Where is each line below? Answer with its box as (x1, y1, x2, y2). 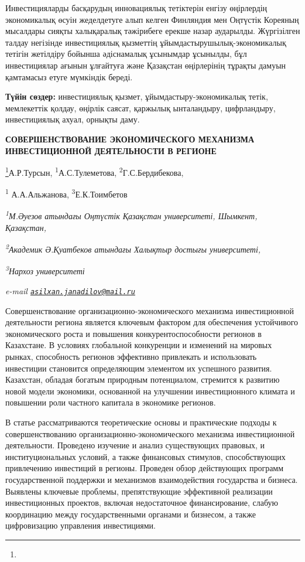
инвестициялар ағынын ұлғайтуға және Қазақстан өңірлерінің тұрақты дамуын (5, 59, 286, 71)
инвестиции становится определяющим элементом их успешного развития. (5, 362, 272, 374)
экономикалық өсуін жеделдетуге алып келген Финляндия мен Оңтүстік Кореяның (5, 13, 299, 25)
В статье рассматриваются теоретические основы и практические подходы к (5, 415, 277, 428)
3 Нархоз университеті (5, 263, 85, 277)
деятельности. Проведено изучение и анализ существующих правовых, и (5, 439, 265, 451)
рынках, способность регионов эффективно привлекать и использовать (5, 350, 257, 362)
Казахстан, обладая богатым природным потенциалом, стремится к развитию (5, 373, 280, 386)
